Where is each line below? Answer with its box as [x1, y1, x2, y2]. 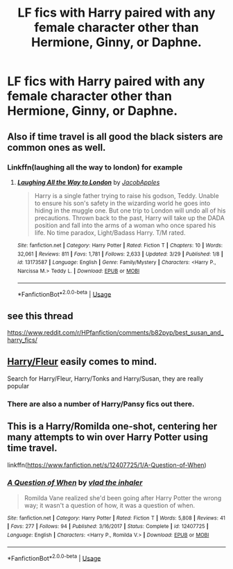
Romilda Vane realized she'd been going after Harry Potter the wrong [24, 493, 222, 502]
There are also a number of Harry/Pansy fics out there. [7, 399, 195, 409]
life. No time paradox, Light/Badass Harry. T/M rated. [34, 228, 186, 237]
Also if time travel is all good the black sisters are [7, 131, 223, 142]
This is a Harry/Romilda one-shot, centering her [7, 420, 218, 432]
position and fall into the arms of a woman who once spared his [34, 221, 216, 229]
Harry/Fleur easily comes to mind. [7, 356, 157, 368]
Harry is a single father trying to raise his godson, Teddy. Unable [34, 191, 220, 199]
